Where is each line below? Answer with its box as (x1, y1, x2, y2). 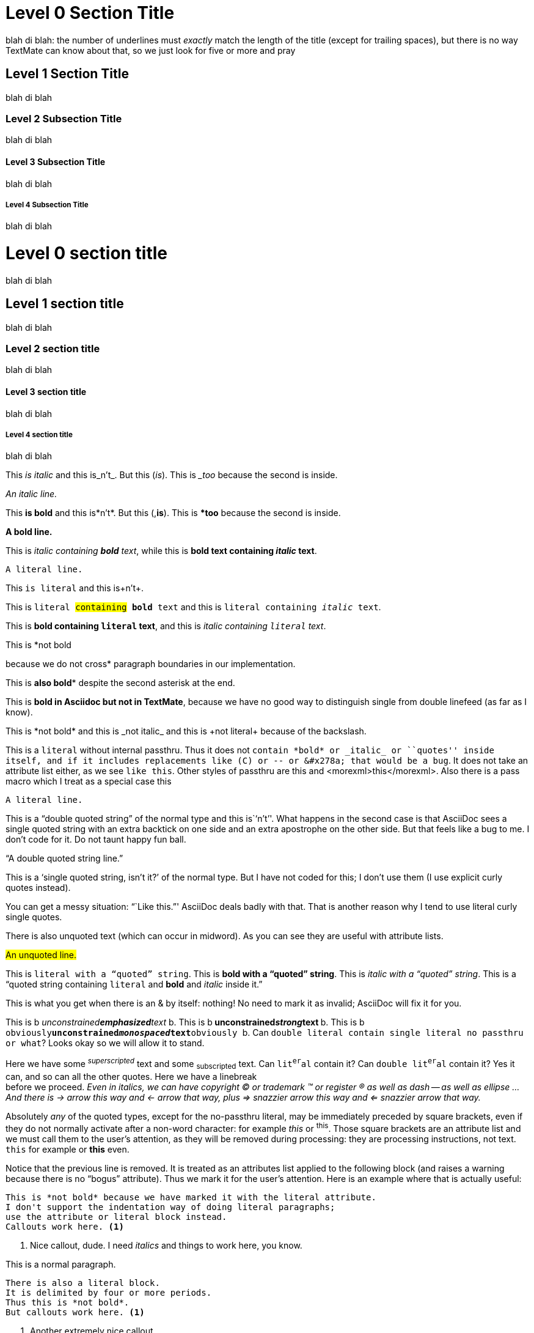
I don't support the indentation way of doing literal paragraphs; (5, 1202, 335, 1212)
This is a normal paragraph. (5, 1258, 116, 1269)
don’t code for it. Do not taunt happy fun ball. (5, 834, 186, 845)
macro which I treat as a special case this (5, 776, 172, 787)
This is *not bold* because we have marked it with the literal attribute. (5, 1192, 376, 1202)
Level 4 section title (5, 430, 73, 440)
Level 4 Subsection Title (5, 200, 89, 209)
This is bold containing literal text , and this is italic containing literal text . (5, 621, 326, 632)
